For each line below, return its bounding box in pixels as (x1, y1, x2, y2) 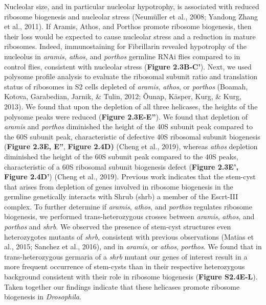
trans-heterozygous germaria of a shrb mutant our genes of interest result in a (4, 251, 248, 262)
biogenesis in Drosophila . (4, 291, 81, 302)
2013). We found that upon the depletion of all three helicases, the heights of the (4, 101, 258, 111)
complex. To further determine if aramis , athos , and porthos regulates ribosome (4, 201, 252, 212)
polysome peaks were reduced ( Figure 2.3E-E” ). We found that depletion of (4, 111, 248, 122)
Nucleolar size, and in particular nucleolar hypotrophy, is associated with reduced (4, 1, 259, 11)
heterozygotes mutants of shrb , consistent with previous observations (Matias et (4, 231, 254, 242)
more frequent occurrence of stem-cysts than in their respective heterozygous (4, 261, 245, 272)
